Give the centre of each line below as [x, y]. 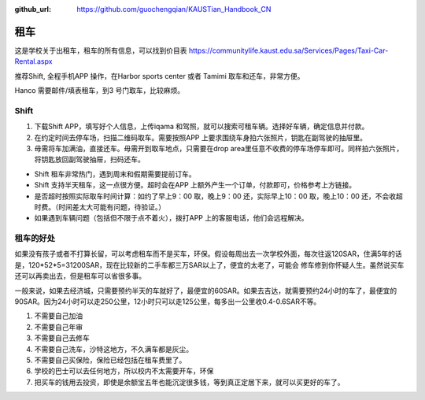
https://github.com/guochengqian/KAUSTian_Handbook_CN [174, 9]
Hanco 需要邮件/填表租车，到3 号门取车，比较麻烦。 [100, 91]
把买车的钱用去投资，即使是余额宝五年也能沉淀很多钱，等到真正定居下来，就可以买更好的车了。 [189, 382]
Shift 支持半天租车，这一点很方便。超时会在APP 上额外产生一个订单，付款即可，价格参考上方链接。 [195, 185]
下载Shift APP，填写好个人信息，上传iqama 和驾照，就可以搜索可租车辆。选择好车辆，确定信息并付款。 [201, 127]
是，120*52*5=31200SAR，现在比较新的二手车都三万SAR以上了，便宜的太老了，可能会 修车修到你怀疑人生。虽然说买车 [209, 265]
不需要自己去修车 [62, 338]
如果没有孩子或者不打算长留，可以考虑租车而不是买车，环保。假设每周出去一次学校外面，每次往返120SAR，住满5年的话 [209, 254]
